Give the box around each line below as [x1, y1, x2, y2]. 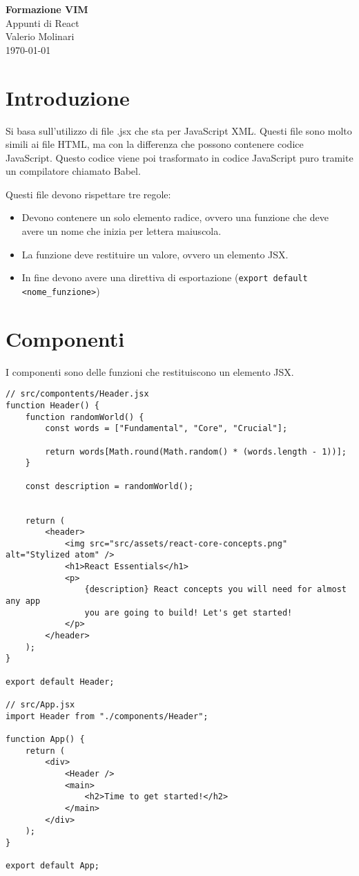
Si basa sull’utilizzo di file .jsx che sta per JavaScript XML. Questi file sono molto [6, 123, 352, 137]
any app [6, 596, 41, 607]
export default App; [6, 861, 100, 871]
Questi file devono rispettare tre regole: [6, 187, 171, 201]
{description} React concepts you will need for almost [84, 584, 347, 595]
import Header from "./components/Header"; [6, 711, 208, 721]
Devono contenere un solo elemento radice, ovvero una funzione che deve [21, 210, 329, 225]
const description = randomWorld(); [25, 481, 194, 491]
